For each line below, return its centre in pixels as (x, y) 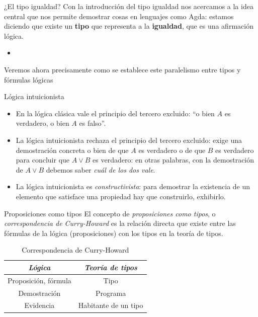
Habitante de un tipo (111, 305)
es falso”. (93, 123)
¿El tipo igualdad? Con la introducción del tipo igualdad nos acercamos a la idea (129, 6)
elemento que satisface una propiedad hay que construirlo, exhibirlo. (121, 196)
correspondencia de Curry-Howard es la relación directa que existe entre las (120, 223)
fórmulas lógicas (29, 79)
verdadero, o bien (42, 123)
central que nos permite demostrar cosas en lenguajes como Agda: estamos (119, 16)
